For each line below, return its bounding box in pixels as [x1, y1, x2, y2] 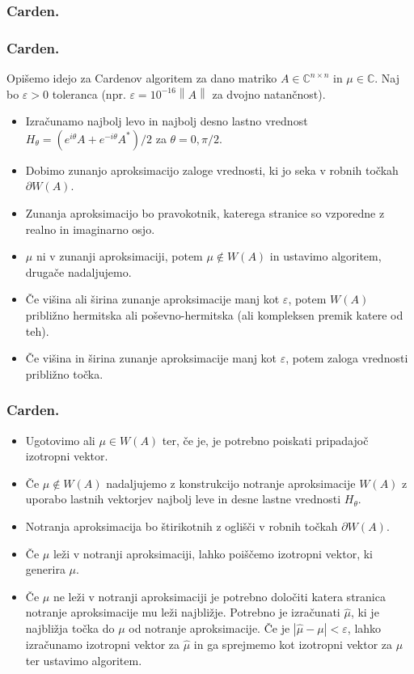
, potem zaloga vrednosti [285, 350, 408, 367]
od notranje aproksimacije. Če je [129, 619, 290, 636]
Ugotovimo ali [25, 431, 95, 448]
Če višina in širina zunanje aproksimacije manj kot [25, 350, 277, 367]
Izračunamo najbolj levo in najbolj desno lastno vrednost [25, 112, 308, 129]
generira [25, 561, 65, 578]
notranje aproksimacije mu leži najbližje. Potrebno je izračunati [25, 604, 340, 621]
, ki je [350, 604, 379, 621]
